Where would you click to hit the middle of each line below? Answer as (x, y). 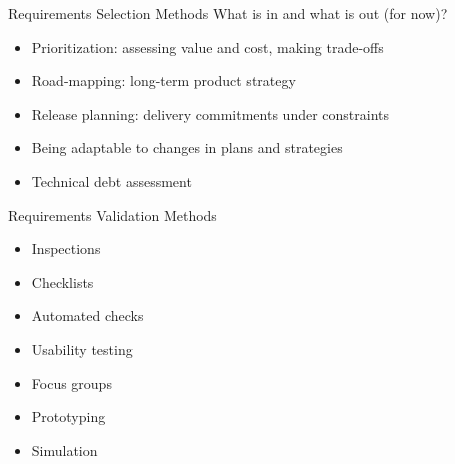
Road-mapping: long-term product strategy (163, 80)
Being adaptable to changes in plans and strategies (187, 147)
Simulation (64, 449)
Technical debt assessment (111, 180)
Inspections (66, 248)
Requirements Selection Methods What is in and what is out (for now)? (228, 13)
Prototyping (68, 416)
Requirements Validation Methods (112, 214)
